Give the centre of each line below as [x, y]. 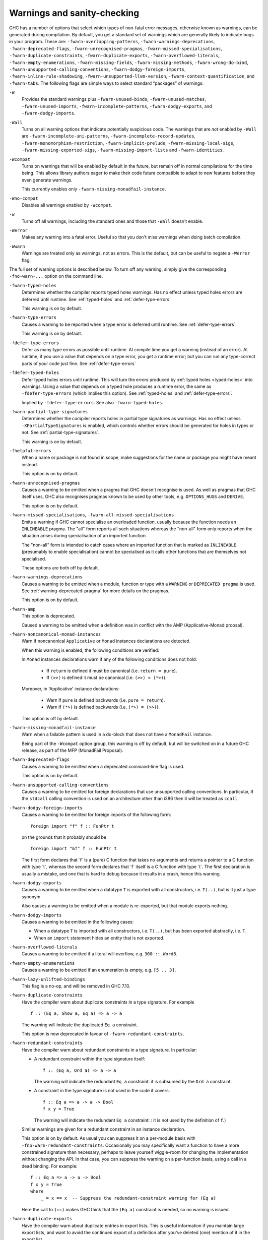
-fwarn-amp [22, 609]
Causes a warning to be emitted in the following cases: [78, 922]
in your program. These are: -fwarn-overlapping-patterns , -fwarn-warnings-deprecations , [112, 42]
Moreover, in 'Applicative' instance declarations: [71, 689]
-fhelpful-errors [30, 451]
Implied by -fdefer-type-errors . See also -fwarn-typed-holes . [93, 402]
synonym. [32, 897]
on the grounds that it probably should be [64, 837]
